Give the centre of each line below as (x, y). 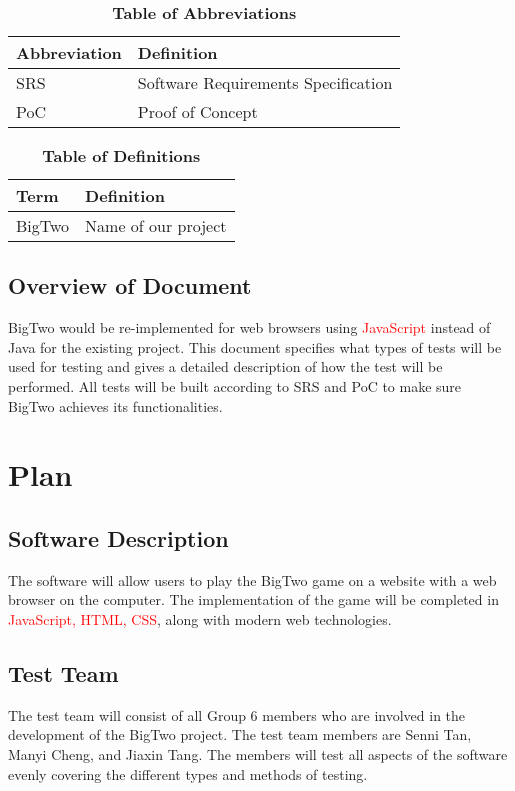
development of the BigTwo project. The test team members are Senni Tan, (240, 734)
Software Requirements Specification (265, 82)
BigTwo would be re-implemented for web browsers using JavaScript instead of (249, 327)
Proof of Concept (197, 111)
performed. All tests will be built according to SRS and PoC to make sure (235, 385)
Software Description (118, 537)
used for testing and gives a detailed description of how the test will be (225, 366)
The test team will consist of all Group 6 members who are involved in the (237, 714)
